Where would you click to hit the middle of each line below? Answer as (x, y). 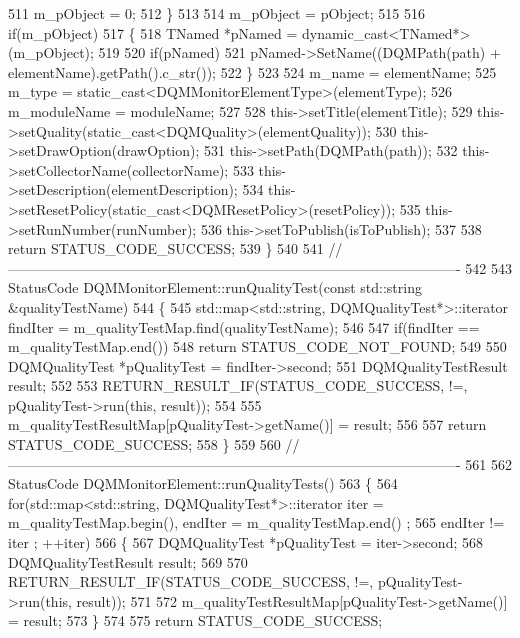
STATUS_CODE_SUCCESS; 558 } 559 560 (144, 444)
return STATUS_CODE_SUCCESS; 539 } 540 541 (166, 248)
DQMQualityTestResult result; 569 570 (128, 561)
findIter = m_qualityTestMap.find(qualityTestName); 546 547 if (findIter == (244, 326)
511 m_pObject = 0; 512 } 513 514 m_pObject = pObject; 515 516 (216, 13)
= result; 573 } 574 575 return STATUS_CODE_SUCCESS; (195, 620)
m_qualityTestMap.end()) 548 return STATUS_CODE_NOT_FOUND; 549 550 (257, 346)
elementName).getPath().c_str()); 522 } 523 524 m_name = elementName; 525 (252, 71)
